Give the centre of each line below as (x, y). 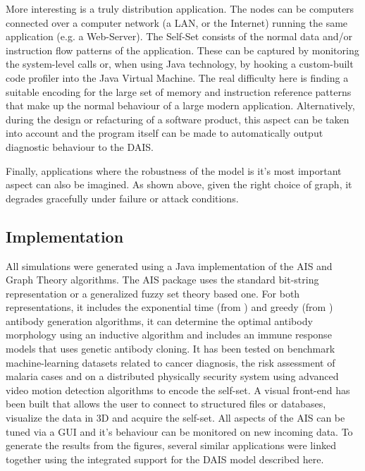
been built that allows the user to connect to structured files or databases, (166, 404)
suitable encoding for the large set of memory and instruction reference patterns (179, 91)
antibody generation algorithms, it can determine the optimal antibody (159, 320)
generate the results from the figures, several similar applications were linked (171, 445)
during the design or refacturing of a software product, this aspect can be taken (178, 119)
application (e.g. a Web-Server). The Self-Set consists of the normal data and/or (179, 36)
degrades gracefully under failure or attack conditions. (122, 198)
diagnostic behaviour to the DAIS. (80, 146)
